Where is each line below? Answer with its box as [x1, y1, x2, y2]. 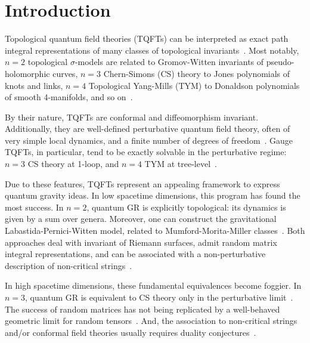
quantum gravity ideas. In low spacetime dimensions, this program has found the [5, 189, 300, 202]
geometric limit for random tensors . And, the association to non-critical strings [5, 314, 297, 327]
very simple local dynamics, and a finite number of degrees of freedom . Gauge [5, 134, 293, 146]
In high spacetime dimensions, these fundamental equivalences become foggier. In [5, 279, 302, 292]
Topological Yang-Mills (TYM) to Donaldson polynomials [88, 79, 300, 91]
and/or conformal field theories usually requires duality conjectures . [5, 326, 256, 338]
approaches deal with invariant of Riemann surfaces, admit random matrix [5, 236, 277, 248]
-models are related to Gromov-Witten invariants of [75, 55, 264, 68]
